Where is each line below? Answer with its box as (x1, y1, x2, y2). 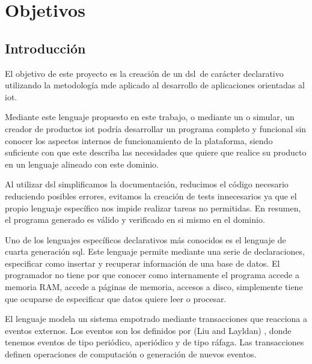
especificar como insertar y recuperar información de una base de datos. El (5, 256, 280, 269)
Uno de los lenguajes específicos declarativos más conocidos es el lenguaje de (5, 233, 286, 246)
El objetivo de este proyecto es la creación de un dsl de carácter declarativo (5, 67, 284, 79)
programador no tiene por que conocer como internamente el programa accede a (5, 268, 299, 281)
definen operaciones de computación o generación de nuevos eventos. (5, 348, 257, 360)
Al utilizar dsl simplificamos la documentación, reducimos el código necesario (5, 178, 289, 190)
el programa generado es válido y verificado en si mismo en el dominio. (5, 213, 265, 226)
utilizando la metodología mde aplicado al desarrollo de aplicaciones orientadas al (5, 79, 305, 91)
